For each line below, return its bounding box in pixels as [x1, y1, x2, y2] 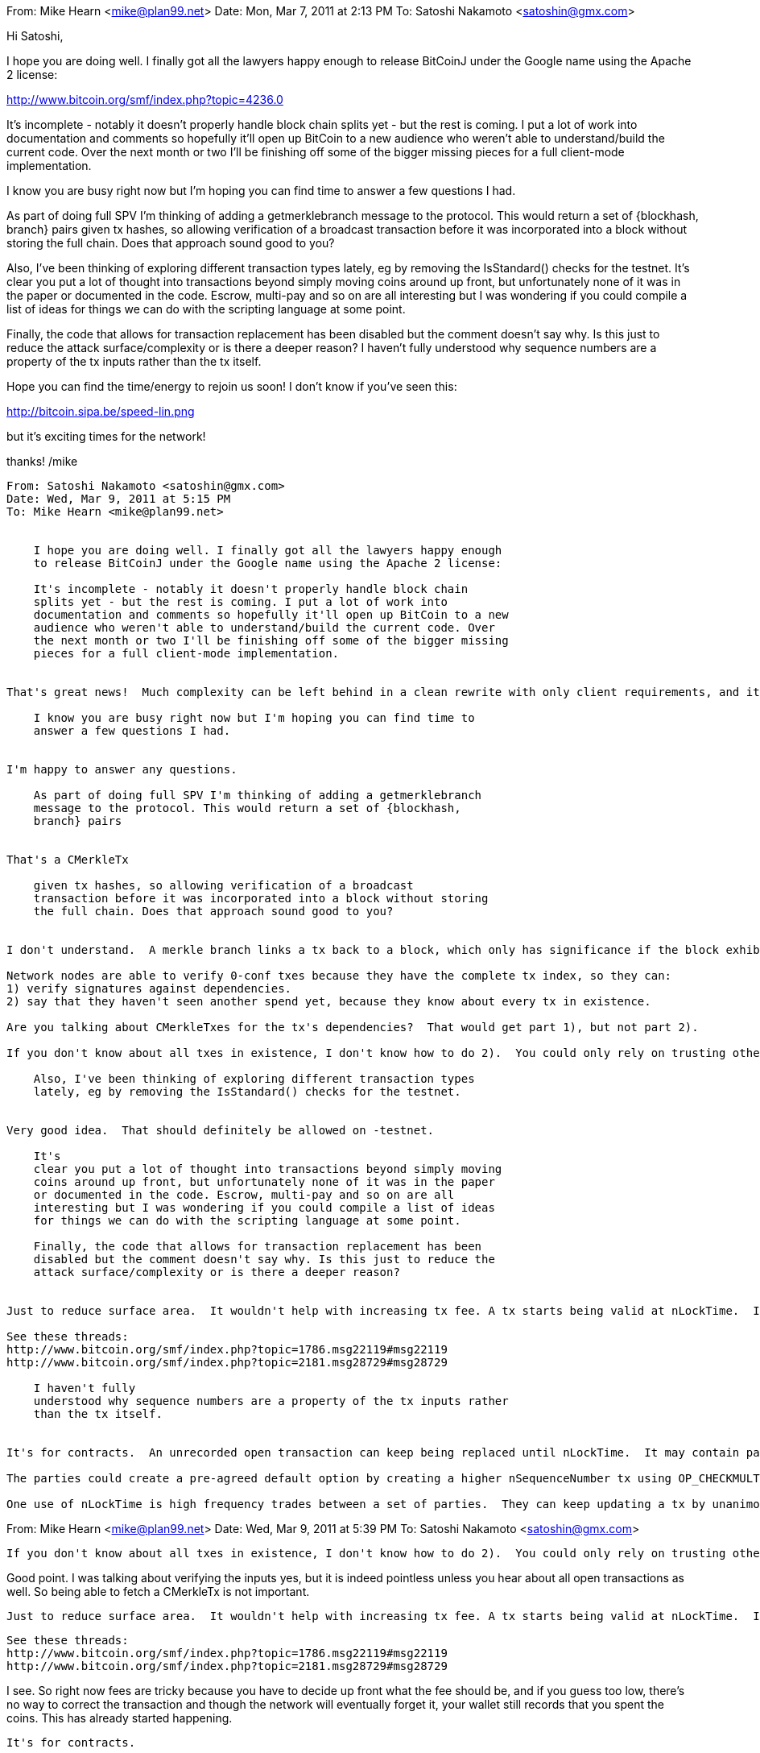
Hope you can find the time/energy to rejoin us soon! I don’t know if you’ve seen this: [6, 379, 457, 393]
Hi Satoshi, [6, 29, 64, 43]
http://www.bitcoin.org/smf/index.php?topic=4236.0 [6, 93, 283, 106]
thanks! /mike [6, 454, 78, 468]
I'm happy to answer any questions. [6, 763, 237, 776]
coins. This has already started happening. [6, 1711, 233, 1725]
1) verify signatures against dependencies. [6, 982, 292, 995]
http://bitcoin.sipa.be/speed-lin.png [6, 404, 195, 418]
